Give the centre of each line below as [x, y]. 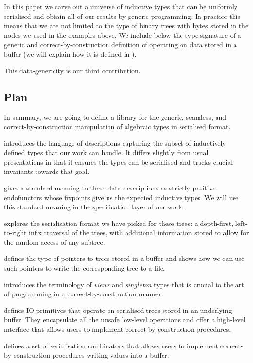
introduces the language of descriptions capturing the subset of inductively [115, 143]
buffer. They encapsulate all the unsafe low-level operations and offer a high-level [125, 320]
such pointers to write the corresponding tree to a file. [84, 268]
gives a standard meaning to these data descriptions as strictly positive [110, 187]
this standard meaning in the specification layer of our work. [94, 207]
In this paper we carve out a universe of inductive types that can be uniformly [121, 6]
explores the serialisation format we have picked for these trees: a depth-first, [119, 223]
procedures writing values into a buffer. [111, 355]
